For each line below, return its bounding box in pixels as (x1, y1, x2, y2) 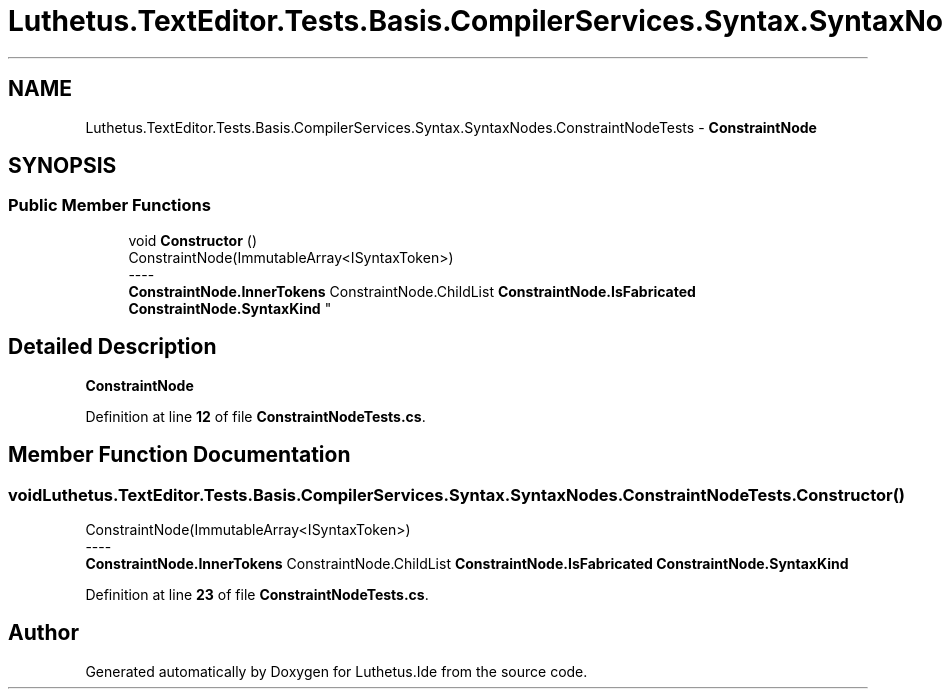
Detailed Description (8, 334, 217, 360)
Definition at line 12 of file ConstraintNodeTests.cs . (85, 407, 426, 425)
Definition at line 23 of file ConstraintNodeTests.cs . (85, 585, 429, 603)
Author (8, 620, 79, 646)
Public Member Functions (8, 195, 211, 216)
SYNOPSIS (8, 153, 117, 179)
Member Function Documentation (8, 442, 351, 468)
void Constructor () (128, 231, 257, 249)
